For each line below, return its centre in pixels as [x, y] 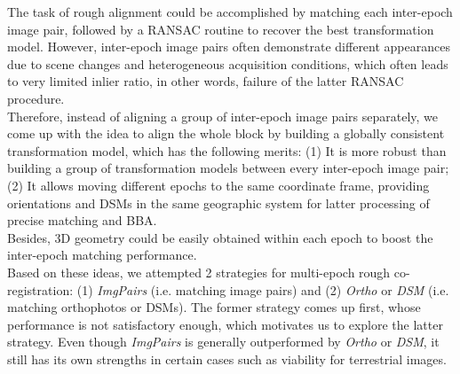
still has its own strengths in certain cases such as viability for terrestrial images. [227, 358]
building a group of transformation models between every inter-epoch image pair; [228, 168]
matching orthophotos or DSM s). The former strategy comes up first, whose [214, 307]
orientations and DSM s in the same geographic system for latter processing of [218, 203]
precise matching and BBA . [82, 220]
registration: [40, 289]
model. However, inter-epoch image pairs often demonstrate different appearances [229, 47]
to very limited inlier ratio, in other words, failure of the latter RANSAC [206, 81]
